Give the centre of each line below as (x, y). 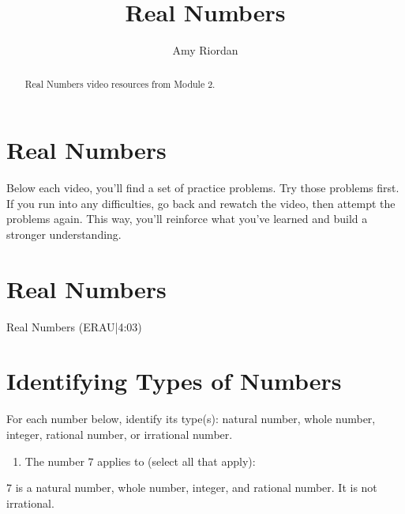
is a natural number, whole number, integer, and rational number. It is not (196, 488)
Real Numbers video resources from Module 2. (120, 83)
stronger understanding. (64, 234)
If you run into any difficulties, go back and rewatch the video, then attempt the (201, 203)
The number (54, 461)
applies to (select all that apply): (176, 461)
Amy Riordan (205, 50)
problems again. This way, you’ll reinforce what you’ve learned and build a (187, 219)
